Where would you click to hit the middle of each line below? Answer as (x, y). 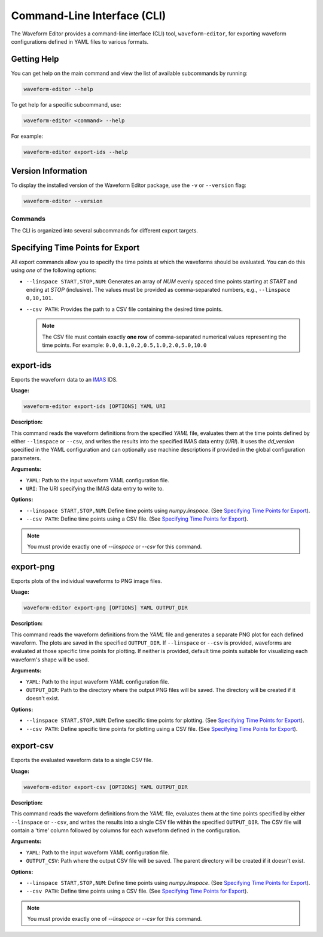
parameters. (26, 458)
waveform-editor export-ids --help (76, 152)
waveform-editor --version (63, 201)
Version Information (49, 171)
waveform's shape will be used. (50, 660)
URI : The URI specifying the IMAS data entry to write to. (95, 489)
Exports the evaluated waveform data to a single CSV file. (82, 760)
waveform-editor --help (59, 89)
